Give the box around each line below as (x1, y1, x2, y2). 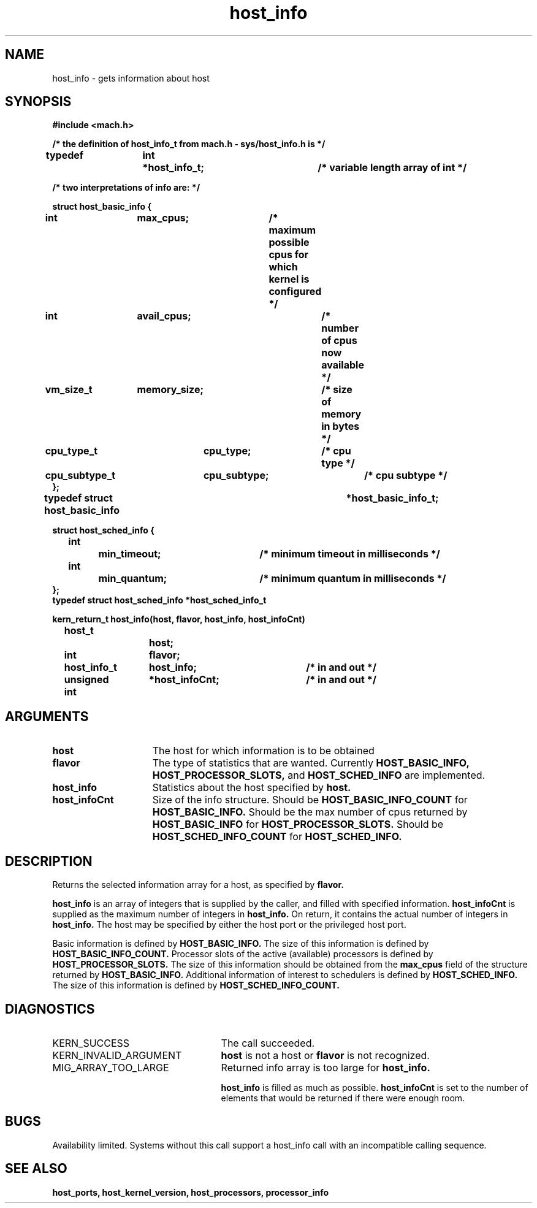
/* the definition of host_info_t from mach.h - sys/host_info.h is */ (52, 139, 326, 150)
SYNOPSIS (5, 94, 72, 110)
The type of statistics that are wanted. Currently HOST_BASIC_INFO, (152, 757, 470, 770)
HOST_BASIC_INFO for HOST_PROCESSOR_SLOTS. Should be (152, 818, 444, 831)
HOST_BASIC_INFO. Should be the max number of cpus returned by (152, 806, 468, 819)
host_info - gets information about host (52, 72, 210, 83)
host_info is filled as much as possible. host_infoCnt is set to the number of (221, 1082, 528, 1093)
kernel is (268, 273, 310, 286)
